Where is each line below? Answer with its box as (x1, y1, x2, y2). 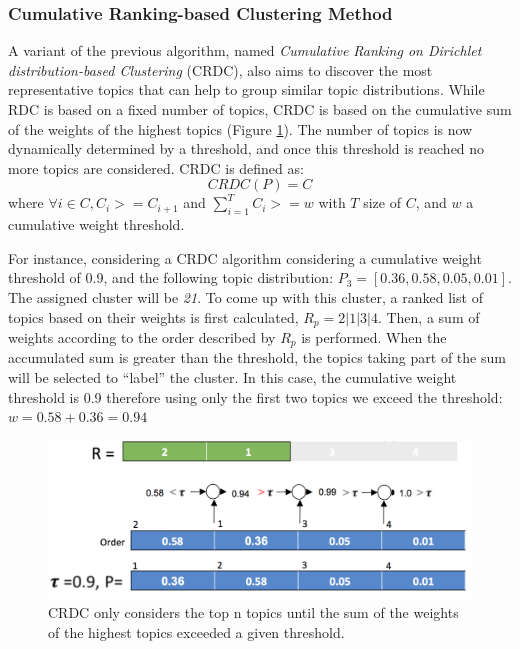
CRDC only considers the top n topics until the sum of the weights (48, 602, 459, 623)
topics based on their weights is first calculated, (8, 306, 299, 327)
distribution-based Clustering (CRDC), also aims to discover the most (8, 59, 433, 80)
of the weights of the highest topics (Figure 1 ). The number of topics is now (8, 118, 473, 139)
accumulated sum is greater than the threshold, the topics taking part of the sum (8, 347, 506, 368)
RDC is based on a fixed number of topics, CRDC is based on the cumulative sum (8, 99, 512, 119)
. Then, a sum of (377, 306, 480, 327)
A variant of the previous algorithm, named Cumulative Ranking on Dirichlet (8, 40, 482, 61)
